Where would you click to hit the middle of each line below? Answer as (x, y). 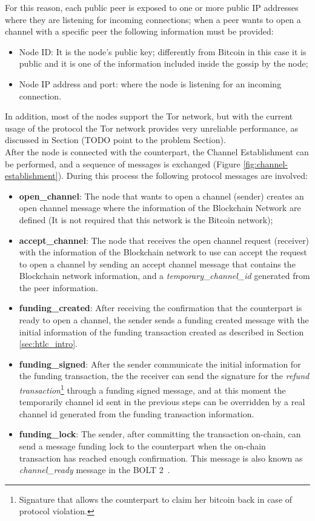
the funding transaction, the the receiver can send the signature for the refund (164, 376)
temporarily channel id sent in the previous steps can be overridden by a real (162, 402)
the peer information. (58, 287)
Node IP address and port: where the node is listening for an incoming (150, 83)
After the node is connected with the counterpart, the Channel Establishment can (157, 151)
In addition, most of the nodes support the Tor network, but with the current (149, 116)
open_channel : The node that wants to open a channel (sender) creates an (161, 196)
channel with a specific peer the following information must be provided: (139, 31)
